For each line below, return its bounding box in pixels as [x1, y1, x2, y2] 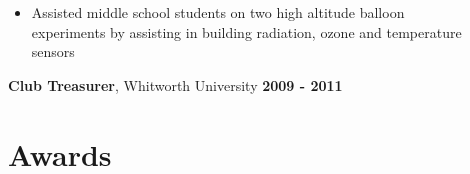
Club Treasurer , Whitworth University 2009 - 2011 [8, 74, 343, 95]
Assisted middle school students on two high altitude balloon [31, 2, 405, 22]
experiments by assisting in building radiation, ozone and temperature [31, 21, 462, 42]
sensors [31, 41, 75, 62]
